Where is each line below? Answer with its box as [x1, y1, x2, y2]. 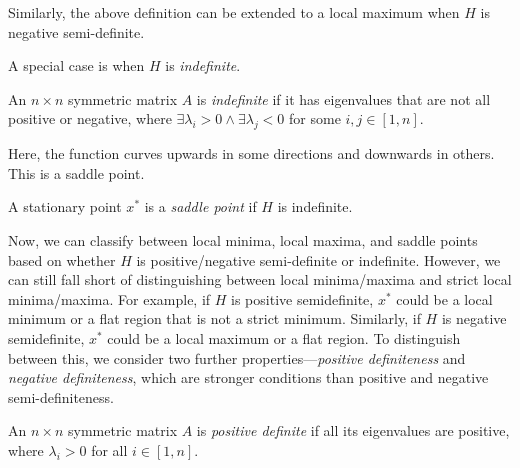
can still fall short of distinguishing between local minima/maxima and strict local [8, 269, 512, 290]
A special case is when [8, 55, 145, 76]
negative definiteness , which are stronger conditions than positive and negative [8, 367, 489, 388]
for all [91, 439, 128, 460]
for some [289, 108, 341, 129]
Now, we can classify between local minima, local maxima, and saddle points [8, 229, 478, 250]
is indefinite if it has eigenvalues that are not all [196, 88, 491, 109]
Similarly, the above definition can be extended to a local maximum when [8, 2, 460, 22]
